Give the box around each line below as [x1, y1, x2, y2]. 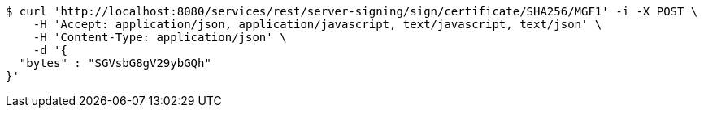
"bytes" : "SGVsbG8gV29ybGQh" [19, 57, 211, 70]
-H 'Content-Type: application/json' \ [33, 31, 287, 44]
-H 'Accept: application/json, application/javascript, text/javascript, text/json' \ [33, 18, 602, 31]
